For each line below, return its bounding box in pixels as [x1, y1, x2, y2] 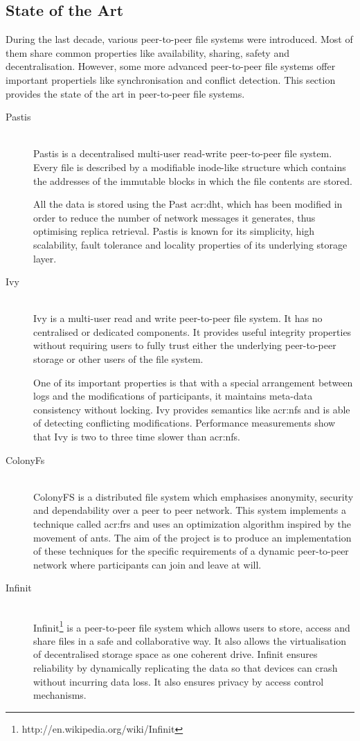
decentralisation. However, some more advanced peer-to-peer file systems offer [6, 59, 336, 73]
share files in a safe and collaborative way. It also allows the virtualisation [33, 633, 347, 648]
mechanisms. [33, 688, 87, 702]
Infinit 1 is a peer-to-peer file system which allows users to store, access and [33, 618, 350, 634]
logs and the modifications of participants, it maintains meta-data [33, 389, 313, 403]
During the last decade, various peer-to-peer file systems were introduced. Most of [6, 32, 353, 46]
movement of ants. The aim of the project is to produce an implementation [33, 530, 352, 544]
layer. [33, 251, 57, 265]
